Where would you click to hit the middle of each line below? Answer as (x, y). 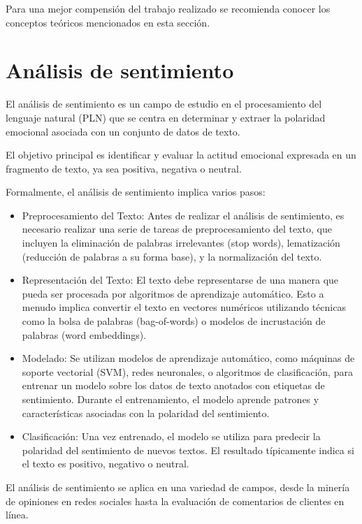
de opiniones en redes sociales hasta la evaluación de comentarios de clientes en (175, 501)
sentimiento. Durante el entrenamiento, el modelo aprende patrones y (171, 399)
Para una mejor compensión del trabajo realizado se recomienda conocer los (168, 8)
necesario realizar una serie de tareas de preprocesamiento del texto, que (177, 229)
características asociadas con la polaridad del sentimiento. (146, 413)
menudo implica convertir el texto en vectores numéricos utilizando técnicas (184, 307)
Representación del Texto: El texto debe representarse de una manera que (180, 280)
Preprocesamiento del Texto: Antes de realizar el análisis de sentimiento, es (183, 215)
